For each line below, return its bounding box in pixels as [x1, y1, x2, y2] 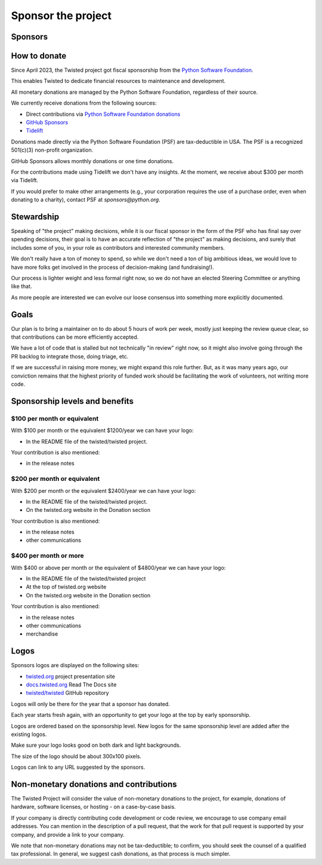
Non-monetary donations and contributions [11, 779, 177, 789]
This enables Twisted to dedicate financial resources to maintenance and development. [11, 78, 226, 85]
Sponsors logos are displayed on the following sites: [11, 662, 140, 669]
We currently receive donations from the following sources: [11, 99, 157, 107]
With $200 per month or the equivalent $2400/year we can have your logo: [11, 487, 196, 494]
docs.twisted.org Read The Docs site [26, 681, 117, 688]
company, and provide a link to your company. [11, 831, 125, 838]
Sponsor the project [11, 9, 112, 22]
